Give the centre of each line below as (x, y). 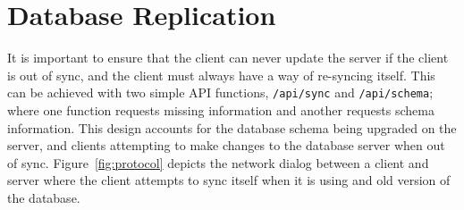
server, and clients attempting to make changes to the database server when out (226, 145)
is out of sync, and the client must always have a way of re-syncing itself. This (221, 75)
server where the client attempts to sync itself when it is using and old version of (229, 180)
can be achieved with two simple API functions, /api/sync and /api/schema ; (220, 92)
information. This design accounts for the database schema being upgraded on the (232, 127)
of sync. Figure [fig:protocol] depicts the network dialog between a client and (218, 162)
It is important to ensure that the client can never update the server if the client (228, 58)
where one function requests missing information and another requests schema (221, 109)
